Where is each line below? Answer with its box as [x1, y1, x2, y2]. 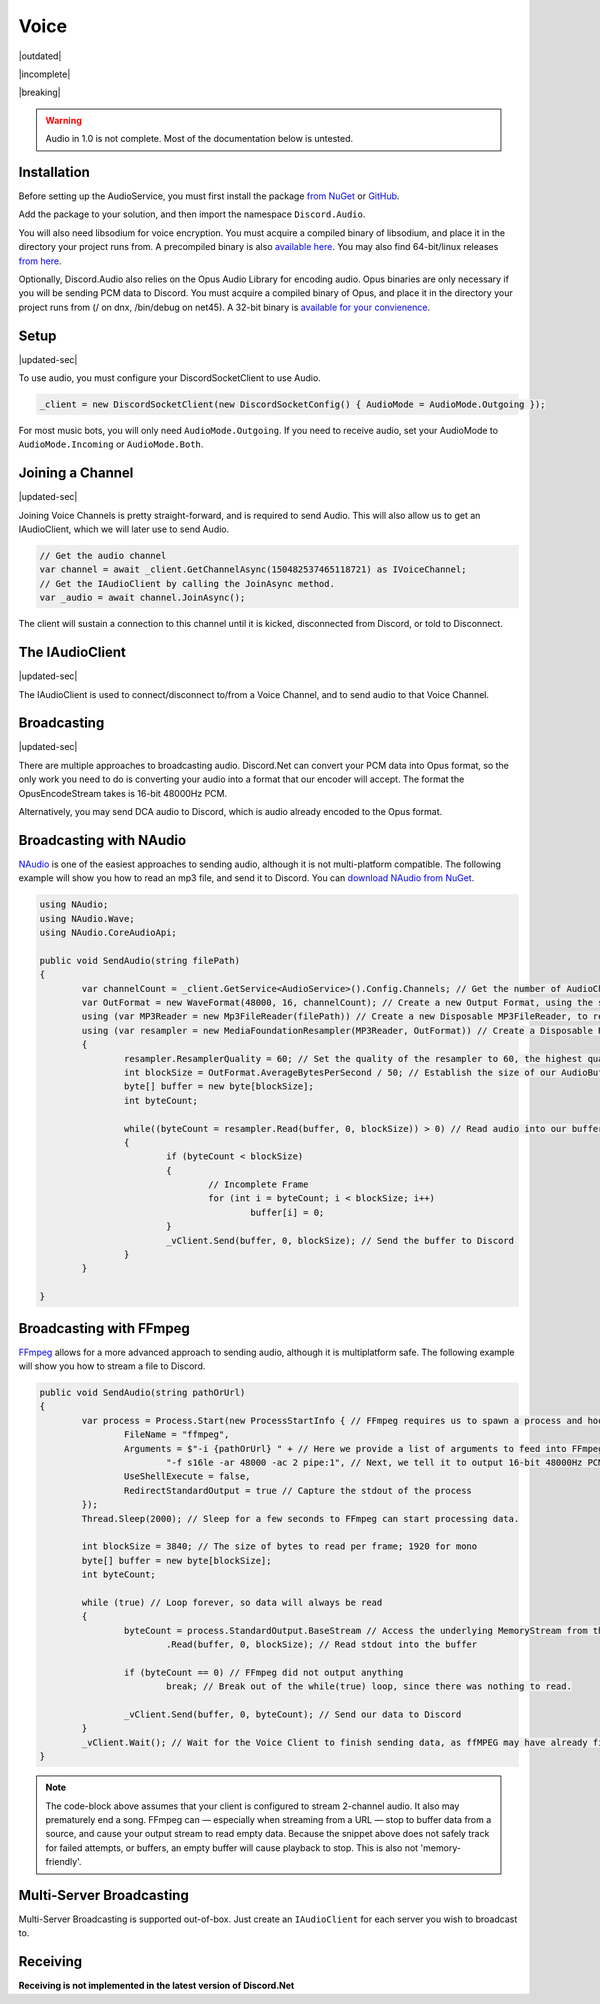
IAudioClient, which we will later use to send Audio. [18, 523, 230, 535]
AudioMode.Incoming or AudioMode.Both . [18, 438, 204, 450]
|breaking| [18, 86, 62, 99]
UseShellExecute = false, [123, 1471, 251, 1482]
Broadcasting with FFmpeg [18, 1320, 190, 1337]
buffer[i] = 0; [250, 1206, 325, 1218]
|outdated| [18, 50, 62, 62]
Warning [45, 114, 82, 126]
